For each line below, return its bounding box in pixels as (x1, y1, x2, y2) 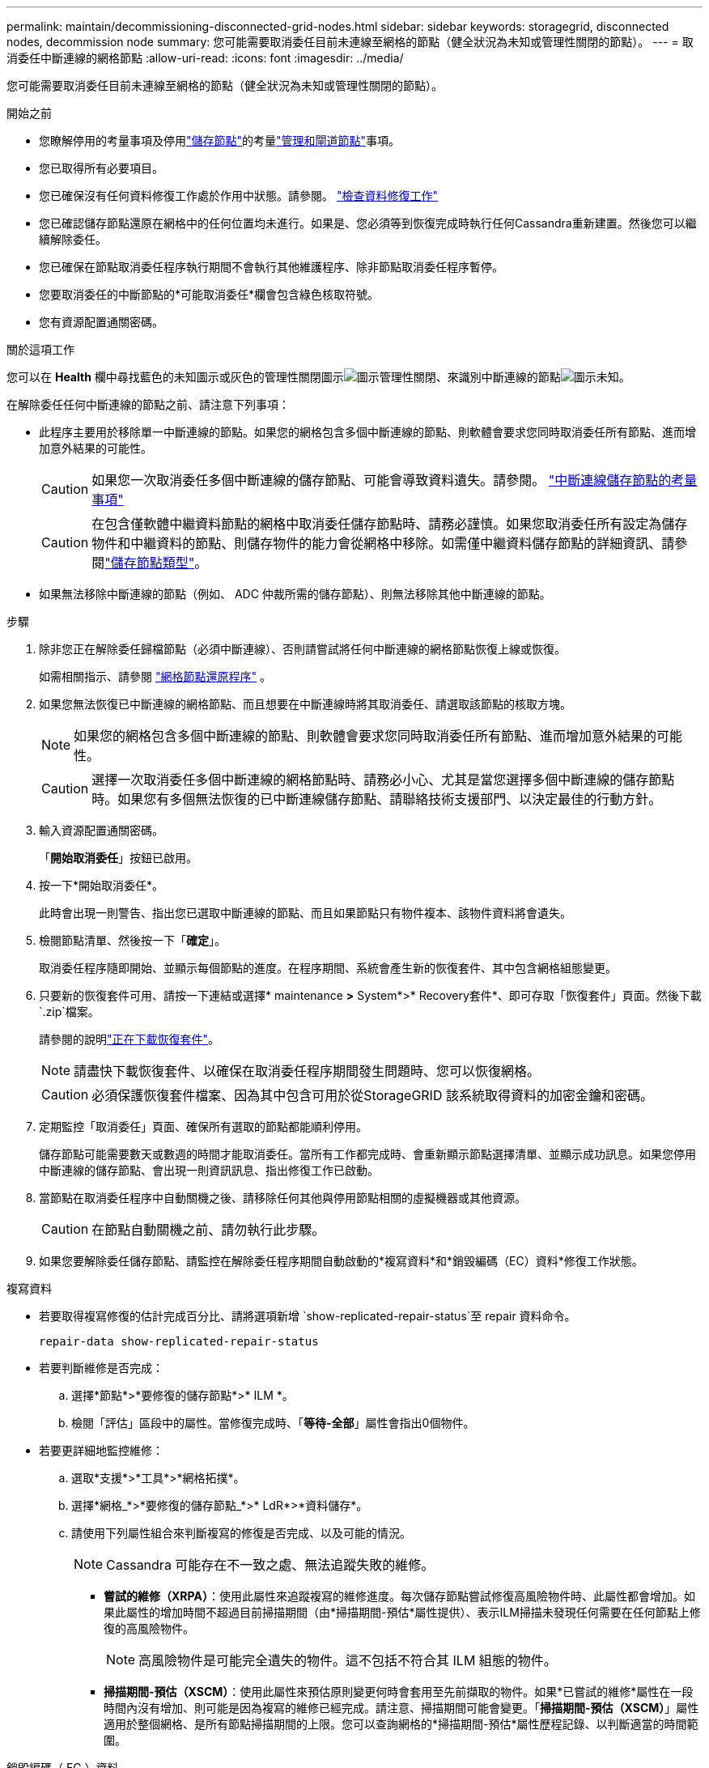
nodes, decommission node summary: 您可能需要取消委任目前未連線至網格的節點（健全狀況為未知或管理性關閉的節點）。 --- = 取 (6, 35, 694, 49)
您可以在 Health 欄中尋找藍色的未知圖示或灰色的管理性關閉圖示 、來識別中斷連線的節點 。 (6, 370, 630, 384)
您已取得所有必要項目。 (39, 161, 163, 175)
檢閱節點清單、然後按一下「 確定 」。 (39, 933, 226, 947)
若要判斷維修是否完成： (39, 1361, 163, 1375)
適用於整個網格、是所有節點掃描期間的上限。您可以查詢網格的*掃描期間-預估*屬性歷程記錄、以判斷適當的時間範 (104, 1717, 698, 1731)
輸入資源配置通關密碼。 (39, 823, 163, 837)
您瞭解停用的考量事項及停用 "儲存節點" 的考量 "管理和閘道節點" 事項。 (39, 134, 401, 147)
